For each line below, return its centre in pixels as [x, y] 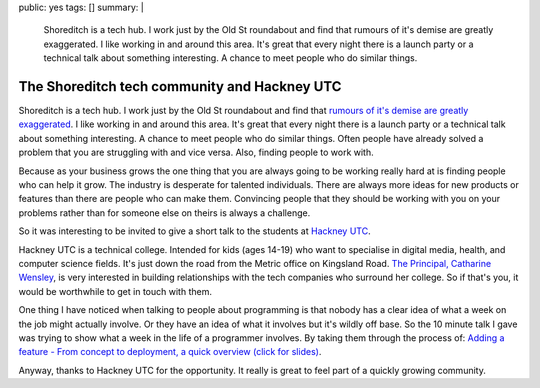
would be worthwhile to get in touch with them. [115, 291]
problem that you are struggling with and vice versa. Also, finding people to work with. [196, 152]
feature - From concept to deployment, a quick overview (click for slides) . [170, 352]
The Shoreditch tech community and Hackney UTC [180, 86]
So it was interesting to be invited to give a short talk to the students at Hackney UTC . [194, 231]
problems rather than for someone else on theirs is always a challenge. [164, 212]
